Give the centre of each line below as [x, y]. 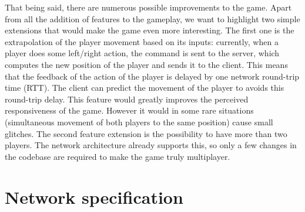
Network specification [94, 196]
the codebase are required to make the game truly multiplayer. [118, 156]
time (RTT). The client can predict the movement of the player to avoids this [145, 88]
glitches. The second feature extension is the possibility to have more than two [146, 133]
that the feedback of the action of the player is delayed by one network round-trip [152, 76]
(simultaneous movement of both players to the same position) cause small [139, 122]
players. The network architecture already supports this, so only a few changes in [151, 145]
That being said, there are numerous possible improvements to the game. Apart [148, 7]
